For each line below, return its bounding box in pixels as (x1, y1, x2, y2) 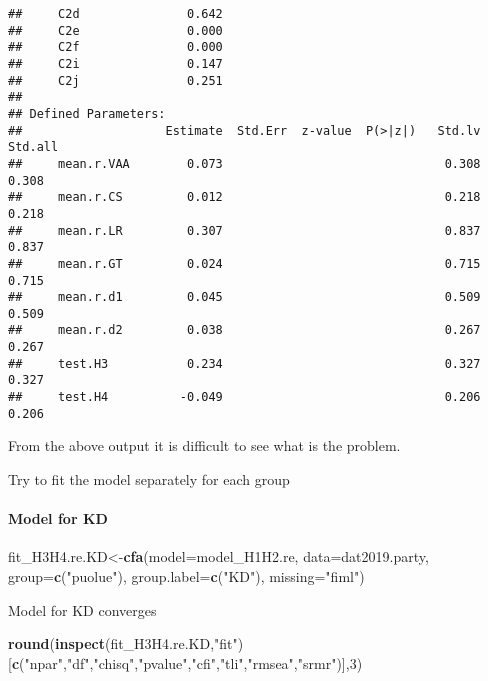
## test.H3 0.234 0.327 (8, 356, 481, 371)
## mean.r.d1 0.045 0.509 (8, 290, 481, 305)
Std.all (8, 140, 59, 155)
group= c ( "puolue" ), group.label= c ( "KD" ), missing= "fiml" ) (8, 565, 365, 586)
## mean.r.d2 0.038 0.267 (8, 323, 481, 338)
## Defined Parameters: (8, 106, 166, 121)
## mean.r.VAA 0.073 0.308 (8, 156, 481, 171)
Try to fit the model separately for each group (8, 469, 290, 489)
